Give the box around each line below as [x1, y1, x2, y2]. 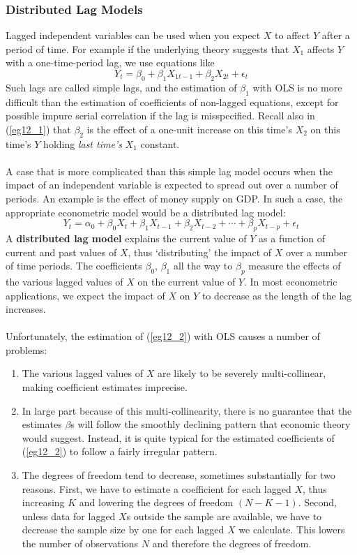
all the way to [173, 258, 233, 273]
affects [307, 41, 335, 56]
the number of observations [22, 536, 139, 551]
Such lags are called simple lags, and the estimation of [6, 80, 237, 94]
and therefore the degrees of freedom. [152, 536, 312, 551]
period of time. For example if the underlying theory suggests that [6, 41, 289, 56]
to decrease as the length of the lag [202, 288, 352, 302]
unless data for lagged [22, 508, 116, 523]
